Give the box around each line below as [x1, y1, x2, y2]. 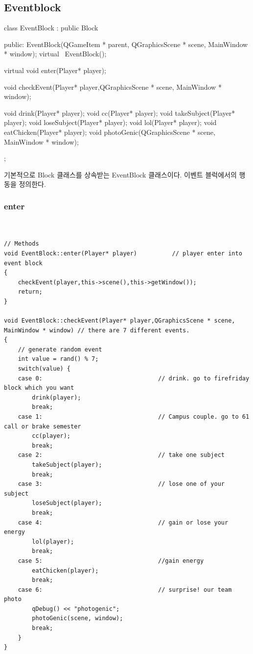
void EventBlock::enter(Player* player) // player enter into [4, 250, 242, 257]
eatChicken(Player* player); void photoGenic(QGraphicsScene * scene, [4, 126, 215, 137]
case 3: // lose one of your [18, 480, 225, 488]
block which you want [4, 384, 74, 392]
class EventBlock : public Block [4, 23, 98, 33]
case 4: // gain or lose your [18, 519, 229, 526]
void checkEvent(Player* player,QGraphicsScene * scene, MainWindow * [4, 81, 222, 92]
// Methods [4, 240, 39, 248]
